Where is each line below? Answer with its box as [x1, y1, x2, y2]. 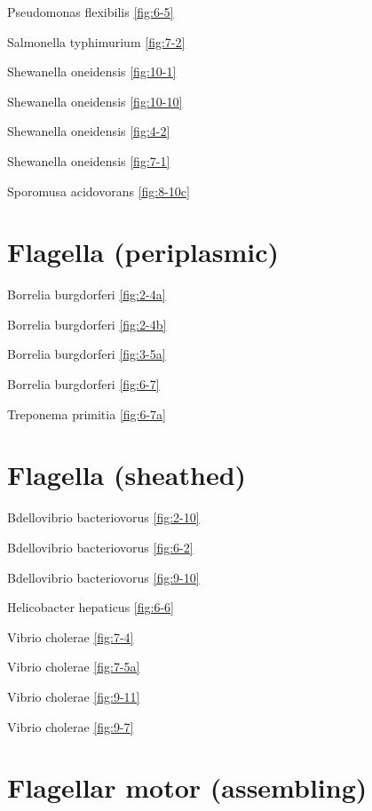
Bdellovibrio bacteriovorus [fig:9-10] [7, 568, 200, 586]
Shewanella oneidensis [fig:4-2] [7, 122, 170, 140]
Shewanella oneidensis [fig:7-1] [7, 151, 170, 170]
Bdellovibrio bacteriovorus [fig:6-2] [7, 537, 194, 556]
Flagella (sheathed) [7, 457, 247, 493]
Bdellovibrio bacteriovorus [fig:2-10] [7, 508, 200, 527]
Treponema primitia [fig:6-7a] [7, 404, 166, 423]
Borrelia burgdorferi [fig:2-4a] [7, 285, 166, 304]
